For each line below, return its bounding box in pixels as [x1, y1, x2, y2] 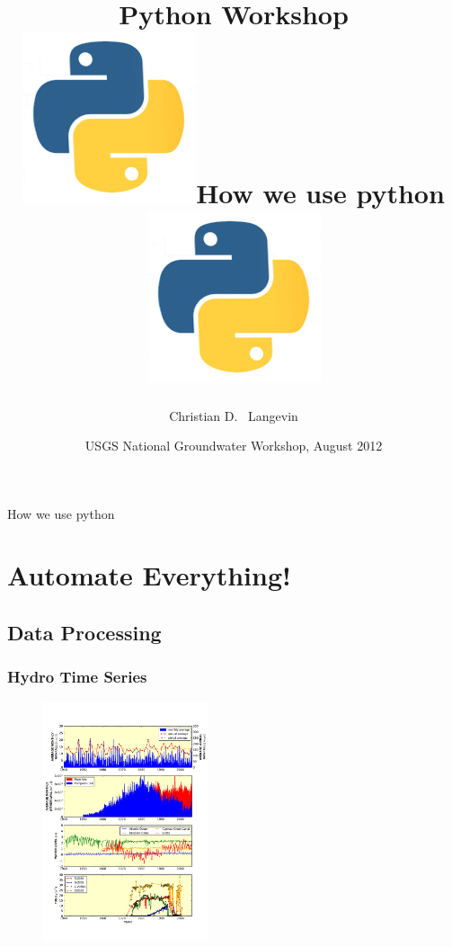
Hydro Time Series [7, 666, 147, 688]
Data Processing [7, 619, 162, 647]
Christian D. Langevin [169, 406, 298, 424]
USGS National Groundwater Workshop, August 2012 [84, 436, 383, 455]
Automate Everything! [7, 557, 291, 594]
